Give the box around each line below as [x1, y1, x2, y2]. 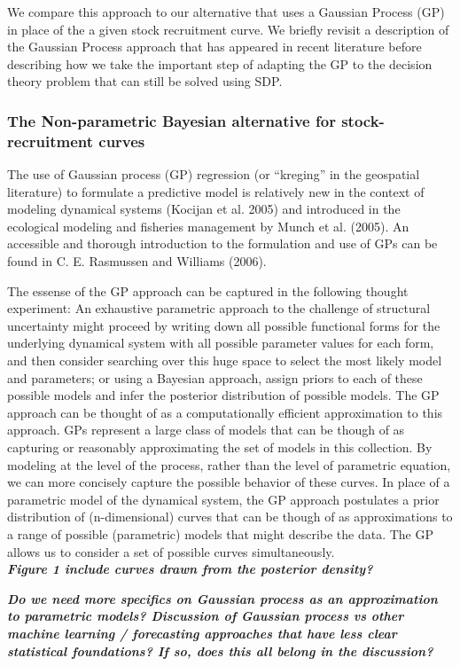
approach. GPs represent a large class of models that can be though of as [7, 420, 405, 439]
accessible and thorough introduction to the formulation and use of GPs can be [7, 234, 438, 253]
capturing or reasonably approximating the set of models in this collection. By [7, 438, 433, 457]
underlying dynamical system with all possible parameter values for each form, [7, 333, 434, 352]
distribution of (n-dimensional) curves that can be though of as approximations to [7, 507, 453, 526]
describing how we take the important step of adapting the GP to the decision [7, 54, 433, 73]
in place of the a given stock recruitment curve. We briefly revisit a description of [7, 20, 449, 38]
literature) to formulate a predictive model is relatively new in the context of [7, 182, 425, 200]
